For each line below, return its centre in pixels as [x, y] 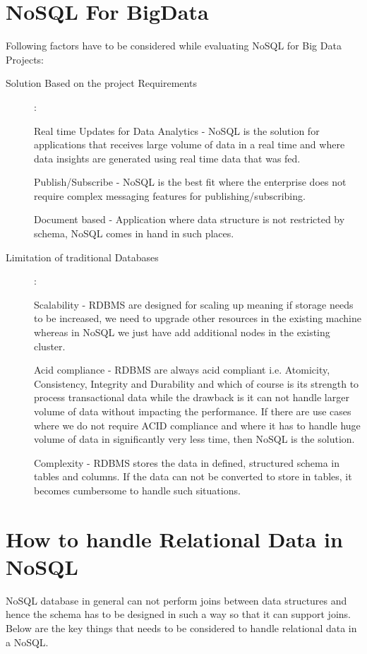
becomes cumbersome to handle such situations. [137, 490]
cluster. [50, 346]
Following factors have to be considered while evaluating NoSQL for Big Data [174, 46]
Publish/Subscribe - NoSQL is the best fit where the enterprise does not [190, 182]
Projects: [25, 59]
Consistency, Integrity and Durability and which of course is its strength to [197, 383]
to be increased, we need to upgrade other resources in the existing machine [198, 318]
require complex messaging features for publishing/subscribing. [170, 195]
